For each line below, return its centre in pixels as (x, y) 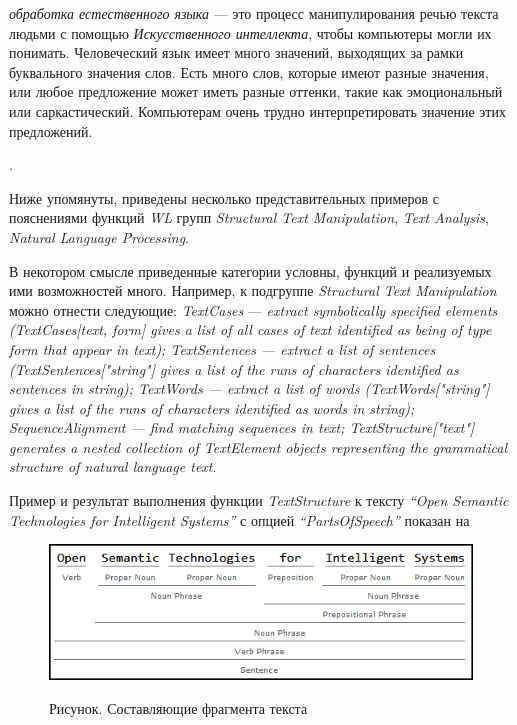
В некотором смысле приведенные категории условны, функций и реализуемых (250, 270)
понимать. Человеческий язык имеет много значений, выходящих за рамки (236, 52)
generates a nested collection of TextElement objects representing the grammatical (258, 446)
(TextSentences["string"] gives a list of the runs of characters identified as (234, 368)
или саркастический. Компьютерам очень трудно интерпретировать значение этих (257, 110)
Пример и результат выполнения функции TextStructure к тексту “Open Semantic (259, 500)
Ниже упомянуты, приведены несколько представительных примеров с (224, 197)
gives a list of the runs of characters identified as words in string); (212, 407)
